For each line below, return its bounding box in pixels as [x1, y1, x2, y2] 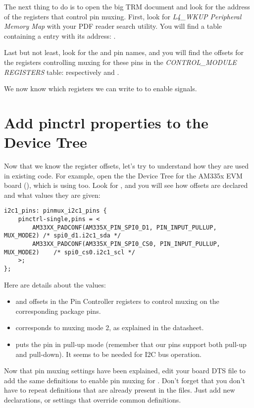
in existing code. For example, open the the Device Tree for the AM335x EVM [4, 170, 243, 180]
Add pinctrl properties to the [4, 112, 208, 132]
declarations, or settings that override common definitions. [4, 395, 181, 405]
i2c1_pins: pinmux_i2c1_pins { [4, 207, 107, 215]
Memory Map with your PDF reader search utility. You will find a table [4, 21, 222, 31]
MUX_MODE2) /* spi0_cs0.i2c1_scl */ [4, 248, 135, 256]
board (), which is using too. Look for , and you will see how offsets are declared [4, 180, 248, 190]
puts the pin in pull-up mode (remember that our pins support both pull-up [15, 339, 247, 350]
